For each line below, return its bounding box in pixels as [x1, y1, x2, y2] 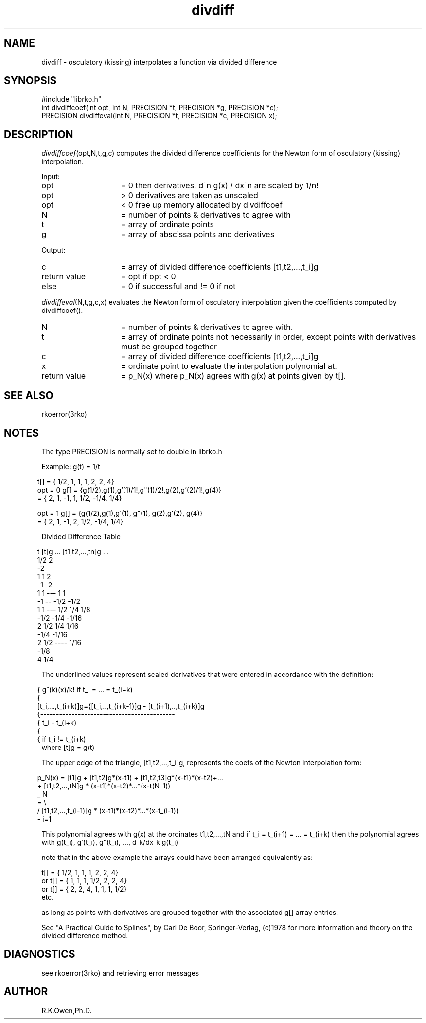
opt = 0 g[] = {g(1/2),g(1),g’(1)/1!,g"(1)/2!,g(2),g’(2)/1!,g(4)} [37, 485, 222, 494]
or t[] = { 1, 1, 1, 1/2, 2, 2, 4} [41, 876, 127, 885]
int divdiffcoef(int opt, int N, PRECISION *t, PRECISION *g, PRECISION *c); [41, 103, 278, 112]
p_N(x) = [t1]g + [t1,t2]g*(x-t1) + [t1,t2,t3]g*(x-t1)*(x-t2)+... [37, 773, 223, 782]
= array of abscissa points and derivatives [121, 229, 275, 239]
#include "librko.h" [41, 95, 102, 104]
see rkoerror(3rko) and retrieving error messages [41, 968, 199, 977]
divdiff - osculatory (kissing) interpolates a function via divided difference [41, 57, 277, 66]
